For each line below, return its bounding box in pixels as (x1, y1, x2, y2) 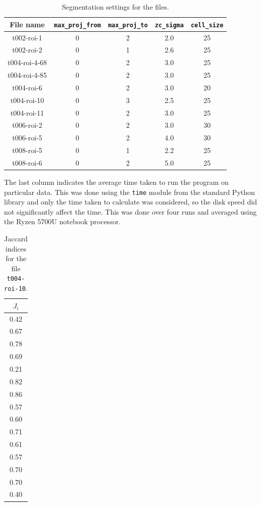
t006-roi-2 (12, 120, 42, 130)
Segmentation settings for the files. (62, 2, 169, 12)
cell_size (190, 21, 224, 29)
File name (10, 19, 45, 29)
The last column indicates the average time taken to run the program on (4, 177, 229, 187)
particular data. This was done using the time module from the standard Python (4, 186, 255, 197)
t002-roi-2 (12, 44, 42, 55)
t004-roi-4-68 (8, 57, 47, 68)
